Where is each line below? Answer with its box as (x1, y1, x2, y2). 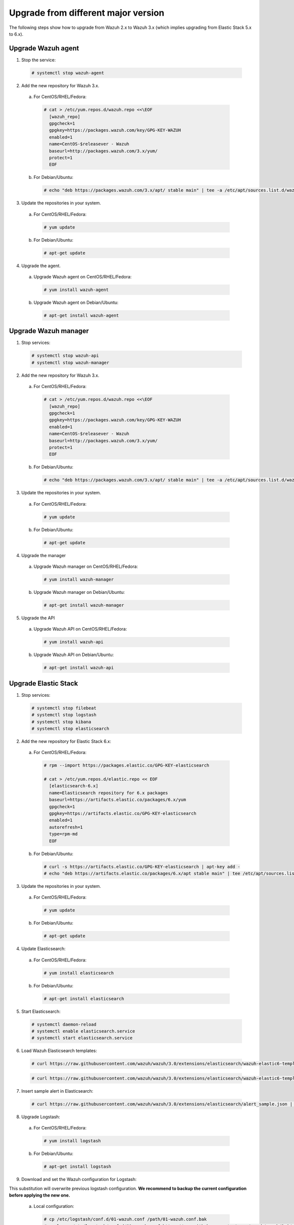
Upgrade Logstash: (21, 1114, 60, 1120)
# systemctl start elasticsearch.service (31, 1035, 133, 1041)
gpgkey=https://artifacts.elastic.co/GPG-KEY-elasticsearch (49, 811, 196, 816)
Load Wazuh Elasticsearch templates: (21, 1048, 98, 1053)
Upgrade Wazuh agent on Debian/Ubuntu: (33, 299, 119, 305)
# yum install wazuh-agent (44, 287, 109, 293)
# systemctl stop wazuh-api (31, 353, 99, 359)
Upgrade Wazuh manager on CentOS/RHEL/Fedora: (33, 563, 138, 569)
